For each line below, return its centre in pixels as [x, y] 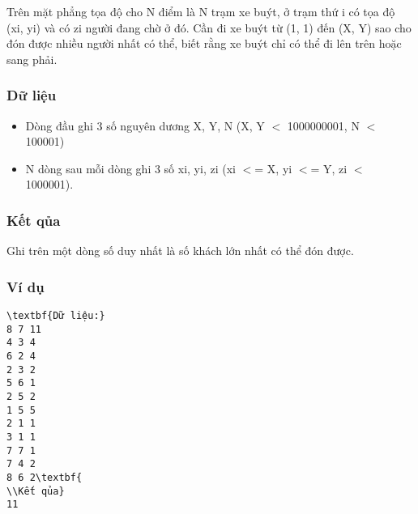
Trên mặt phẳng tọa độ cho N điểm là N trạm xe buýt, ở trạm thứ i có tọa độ [201, 11]
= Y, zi [329, 168]
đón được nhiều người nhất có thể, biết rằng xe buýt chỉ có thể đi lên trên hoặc [204, 43]
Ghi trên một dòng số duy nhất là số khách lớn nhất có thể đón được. [180, 251]
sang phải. [32, 59]
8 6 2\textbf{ [45, 477]
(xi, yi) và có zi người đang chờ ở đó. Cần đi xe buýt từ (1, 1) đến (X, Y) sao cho [209, 27]
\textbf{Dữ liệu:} [56, 316]
